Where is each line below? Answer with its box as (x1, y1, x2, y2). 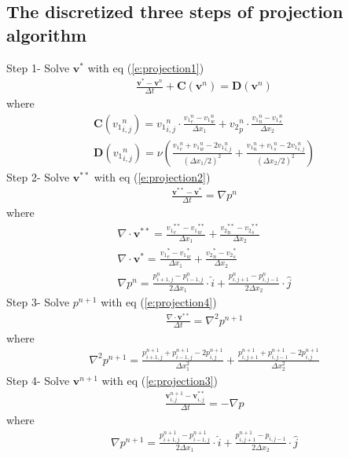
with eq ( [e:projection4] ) (101, 293, 217, 310)
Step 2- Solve (6, 168, 70, 185)
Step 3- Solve (6, 293, 70, 310)
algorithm (6, 22, 87, 46)
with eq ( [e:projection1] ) (87, 59, 204, 75)
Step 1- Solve (6, 59, 70, 75)
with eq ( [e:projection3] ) (101, 372, 219, 388)
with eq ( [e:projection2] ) (94, 168, 211, 185)
